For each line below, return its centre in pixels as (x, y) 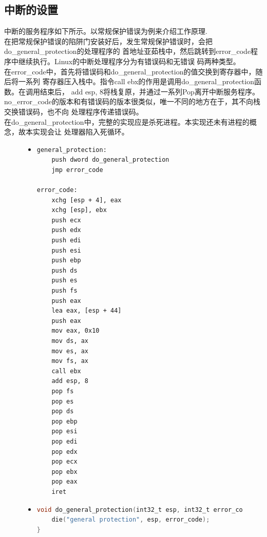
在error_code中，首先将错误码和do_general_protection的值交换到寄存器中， (130, 71)
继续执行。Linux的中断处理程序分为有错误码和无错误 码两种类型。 (129, 61)
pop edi (64, 441)
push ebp (66, 261)
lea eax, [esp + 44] (87, 311)
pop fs (63, 391)
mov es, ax (70, 351)
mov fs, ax (70, 361)
